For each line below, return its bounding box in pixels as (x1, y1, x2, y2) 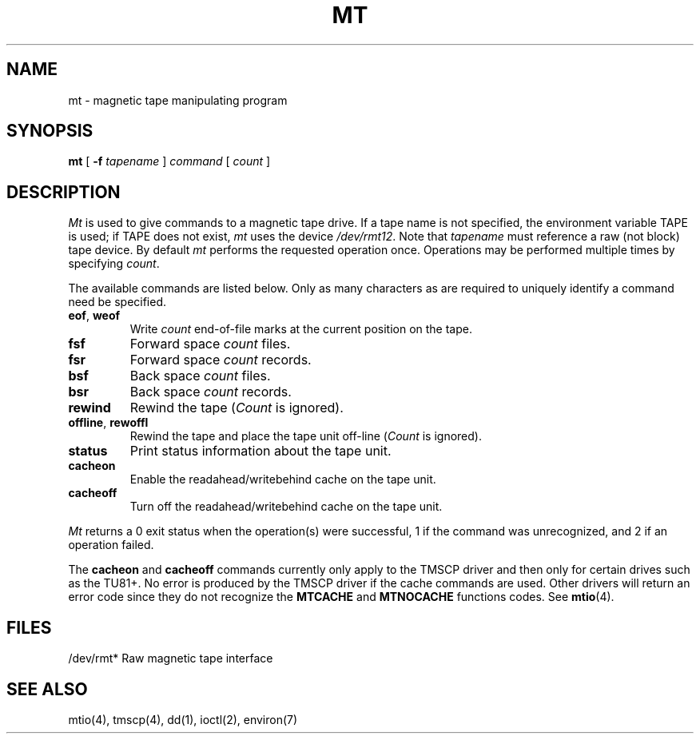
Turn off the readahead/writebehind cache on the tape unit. (129, 499, 443, 514)
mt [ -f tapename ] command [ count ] (68, 154, 271, 169)
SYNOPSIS (6, 121, 93, 141)
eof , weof (68, 308, 121, 323)
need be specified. (68, 295, 167, 309)
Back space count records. (129, 384, 292, 400)
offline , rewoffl (68, 416, 149, 430)
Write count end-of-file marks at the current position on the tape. (129, 322, 472, 336)
